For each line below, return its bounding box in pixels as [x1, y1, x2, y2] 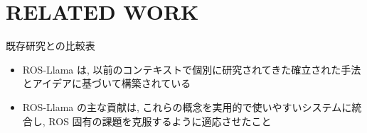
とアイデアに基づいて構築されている [22, 76, 191, 91]
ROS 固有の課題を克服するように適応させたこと [48, 113, 272, 128]
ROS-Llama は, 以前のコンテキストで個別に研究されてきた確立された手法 [22, 62, 361, 76]
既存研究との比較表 [6, 38, 95, 53]
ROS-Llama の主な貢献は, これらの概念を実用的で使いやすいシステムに [22, 99, 352, 114]
